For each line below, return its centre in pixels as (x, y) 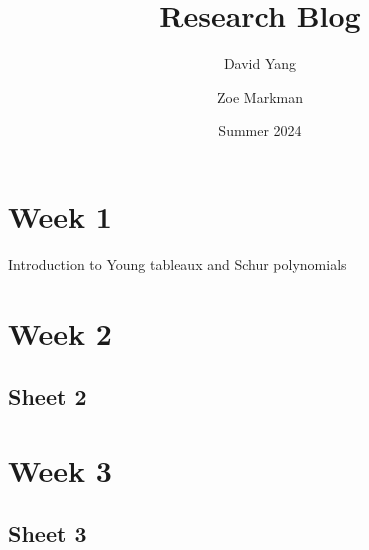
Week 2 (60, 332)
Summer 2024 (260, 130)
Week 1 (60, 215)
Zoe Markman (260, 96)
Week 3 (60, 469)
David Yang (260, 63)
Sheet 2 (47, 396)
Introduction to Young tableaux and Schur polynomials (177, 263)
